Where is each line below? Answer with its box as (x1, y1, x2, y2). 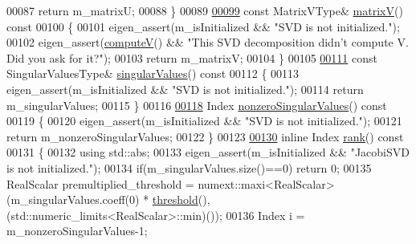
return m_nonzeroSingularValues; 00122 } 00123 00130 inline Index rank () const (6, 128, 404, 144)
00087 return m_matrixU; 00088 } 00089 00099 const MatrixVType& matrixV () (6, 2, 403, 18)
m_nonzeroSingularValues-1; (6, 222, 148, 239)
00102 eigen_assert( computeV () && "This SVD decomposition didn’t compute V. (6, 34, 409, 51)
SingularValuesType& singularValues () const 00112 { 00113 (6, 65, 300, 82)
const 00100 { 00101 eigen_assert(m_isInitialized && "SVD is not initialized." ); (6, 18, 400, 35)
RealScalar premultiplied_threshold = (6, 175, 194, 192)
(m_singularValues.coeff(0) (6, 191, 140, 208)
